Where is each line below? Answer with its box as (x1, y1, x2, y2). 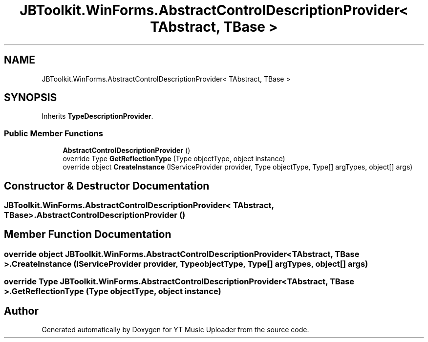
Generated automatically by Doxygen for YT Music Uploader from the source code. (42, 325, 309, 334)
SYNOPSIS (4, 91, 57, 104)
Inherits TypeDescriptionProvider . (42, 112, 153, 121)
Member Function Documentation (4, 228, 171, 241)
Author (4, 304, 39, 317)
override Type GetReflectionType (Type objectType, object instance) (63, 154, 285, 163)
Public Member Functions (4, 128, 103, 138)
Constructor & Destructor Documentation (4, 179, 210, 192)
